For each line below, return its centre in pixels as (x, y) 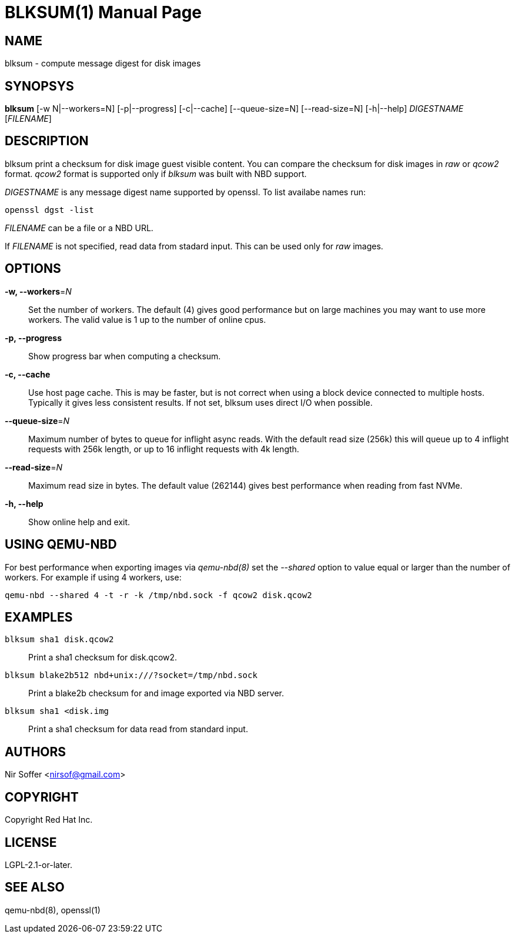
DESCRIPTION (47, 141)
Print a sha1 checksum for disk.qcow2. (103, 657)
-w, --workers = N (38, 291)
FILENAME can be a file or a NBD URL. (79, 228)
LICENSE (31, 842)
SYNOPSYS (39, 86)
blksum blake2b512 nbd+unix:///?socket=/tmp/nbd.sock (131, 675)
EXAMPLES (39, 617)
